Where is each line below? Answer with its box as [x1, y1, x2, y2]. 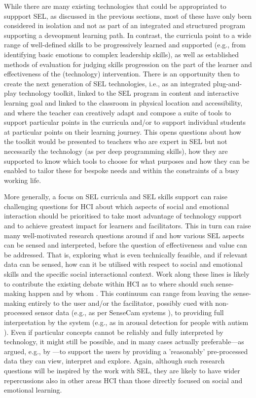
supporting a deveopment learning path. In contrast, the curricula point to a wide [4, 30, 252, 40]
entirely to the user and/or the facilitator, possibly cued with [28, 297, 213, 308]
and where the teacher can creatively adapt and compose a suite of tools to [4, 107, 231, 117]
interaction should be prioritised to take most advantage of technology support [4, 211, 242, 221]
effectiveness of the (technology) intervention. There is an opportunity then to [4, 69, 240, 79]
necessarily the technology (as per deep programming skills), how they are [4, 145, 228, 156]
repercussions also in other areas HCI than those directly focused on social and [4, 375, 243, 385]
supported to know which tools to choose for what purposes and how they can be [4, 155, 250, 166]
